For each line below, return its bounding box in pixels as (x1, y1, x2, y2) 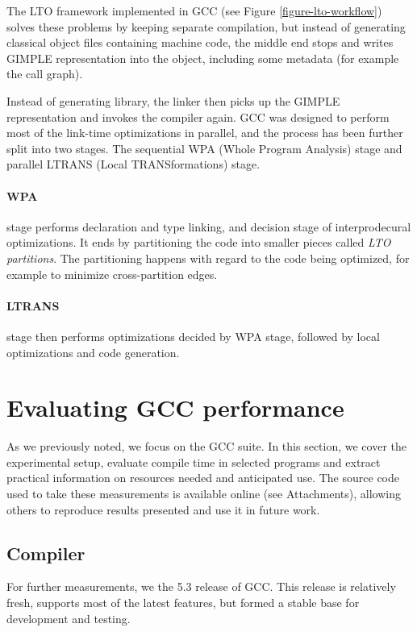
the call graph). (6, 65, 83, 82)
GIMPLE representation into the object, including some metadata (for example (6, 49, 399, 66)
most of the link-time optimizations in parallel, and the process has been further (6, 124, 403, 141)
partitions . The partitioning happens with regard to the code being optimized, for (6, 249, 410, 266)
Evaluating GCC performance (6, 391, 344, 424)
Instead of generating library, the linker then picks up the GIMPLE (6, 92, 340, 109)
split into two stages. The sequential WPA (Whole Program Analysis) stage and (6, 139, 402, 156)
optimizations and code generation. (6, 343, 180, 360)
